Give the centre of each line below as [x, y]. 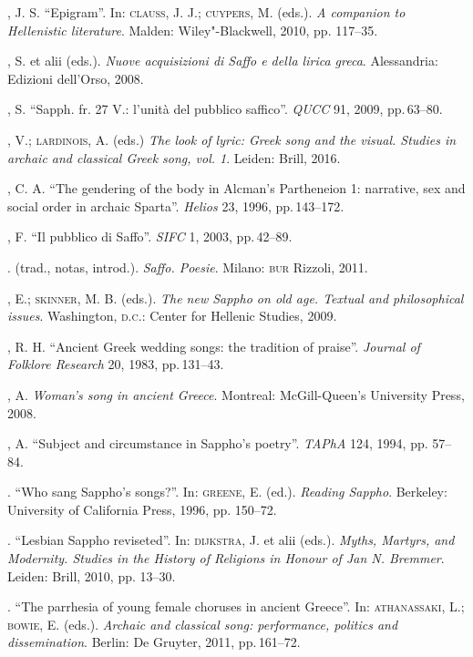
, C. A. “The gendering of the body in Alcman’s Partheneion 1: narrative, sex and [236, 188]
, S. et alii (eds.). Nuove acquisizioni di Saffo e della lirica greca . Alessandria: [223, 61]
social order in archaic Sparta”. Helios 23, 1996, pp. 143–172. [176, 205]
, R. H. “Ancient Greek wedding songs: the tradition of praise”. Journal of [214, 346]
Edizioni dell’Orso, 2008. [76, 78]
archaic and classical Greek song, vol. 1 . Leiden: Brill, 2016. [174, 157]
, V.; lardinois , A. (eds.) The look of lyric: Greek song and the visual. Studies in [232, 139]
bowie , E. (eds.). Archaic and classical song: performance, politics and [203, 624]
